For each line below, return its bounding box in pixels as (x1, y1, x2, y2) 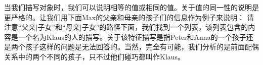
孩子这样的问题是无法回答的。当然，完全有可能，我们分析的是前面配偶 (25, 41, 259, 52)
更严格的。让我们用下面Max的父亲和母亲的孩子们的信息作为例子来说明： (4, 12, 245, 22)
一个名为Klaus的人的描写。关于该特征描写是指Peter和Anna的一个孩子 (18, 31, 246, 42)
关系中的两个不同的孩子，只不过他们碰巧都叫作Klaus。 (4, 51, 185, 61)
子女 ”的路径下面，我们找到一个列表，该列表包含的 (81, 22, 248, 32)
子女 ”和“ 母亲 (37, 22, 80, 32)
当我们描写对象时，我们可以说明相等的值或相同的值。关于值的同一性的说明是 (4, 2, 259, 12)
